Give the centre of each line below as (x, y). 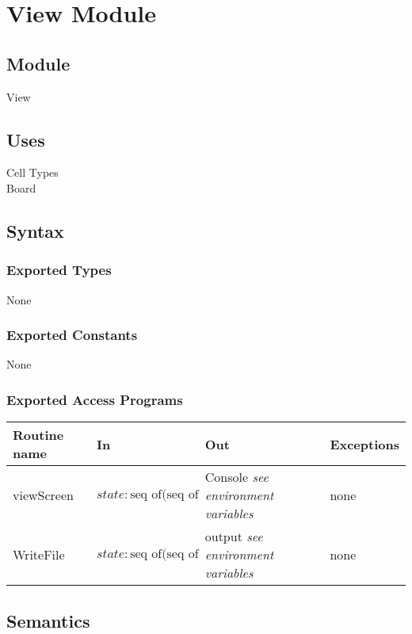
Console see (237, 477)
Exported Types (59, 270)
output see (234, 537)
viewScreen (43, 495)
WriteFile (39, 555)
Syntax (35, 230)
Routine (38, 435)
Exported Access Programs (95, 399)
